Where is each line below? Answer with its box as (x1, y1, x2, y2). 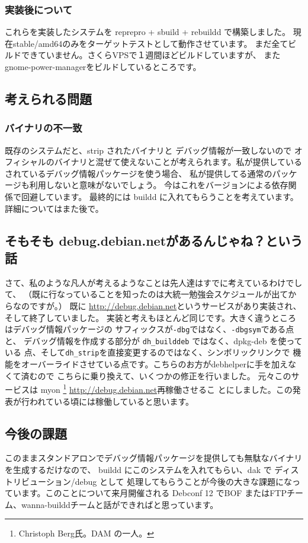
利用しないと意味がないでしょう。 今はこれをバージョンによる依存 (29, 179, 288, 191)
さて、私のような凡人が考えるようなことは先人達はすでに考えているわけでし (5, 276, 303, 288)
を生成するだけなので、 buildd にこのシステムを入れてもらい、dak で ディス (5, 463, 299, 475)
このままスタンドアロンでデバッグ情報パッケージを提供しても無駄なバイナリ (5, 452, 303, 464)
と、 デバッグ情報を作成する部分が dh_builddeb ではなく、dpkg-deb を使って (5, 334, 303, 347)
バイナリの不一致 (5, 120, 82, 135)
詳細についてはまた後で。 (5, 202, 104, 214)
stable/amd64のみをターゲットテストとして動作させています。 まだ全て (12, 37, 288, 49)
